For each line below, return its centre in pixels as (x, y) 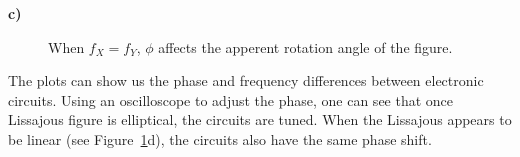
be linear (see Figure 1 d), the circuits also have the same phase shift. (220, 138)
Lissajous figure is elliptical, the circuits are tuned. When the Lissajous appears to (260, 119)
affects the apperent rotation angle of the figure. (305, 46)
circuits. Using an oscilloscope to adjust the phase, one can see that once (231, 99)
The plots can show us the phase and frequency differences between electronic (246, 80)
